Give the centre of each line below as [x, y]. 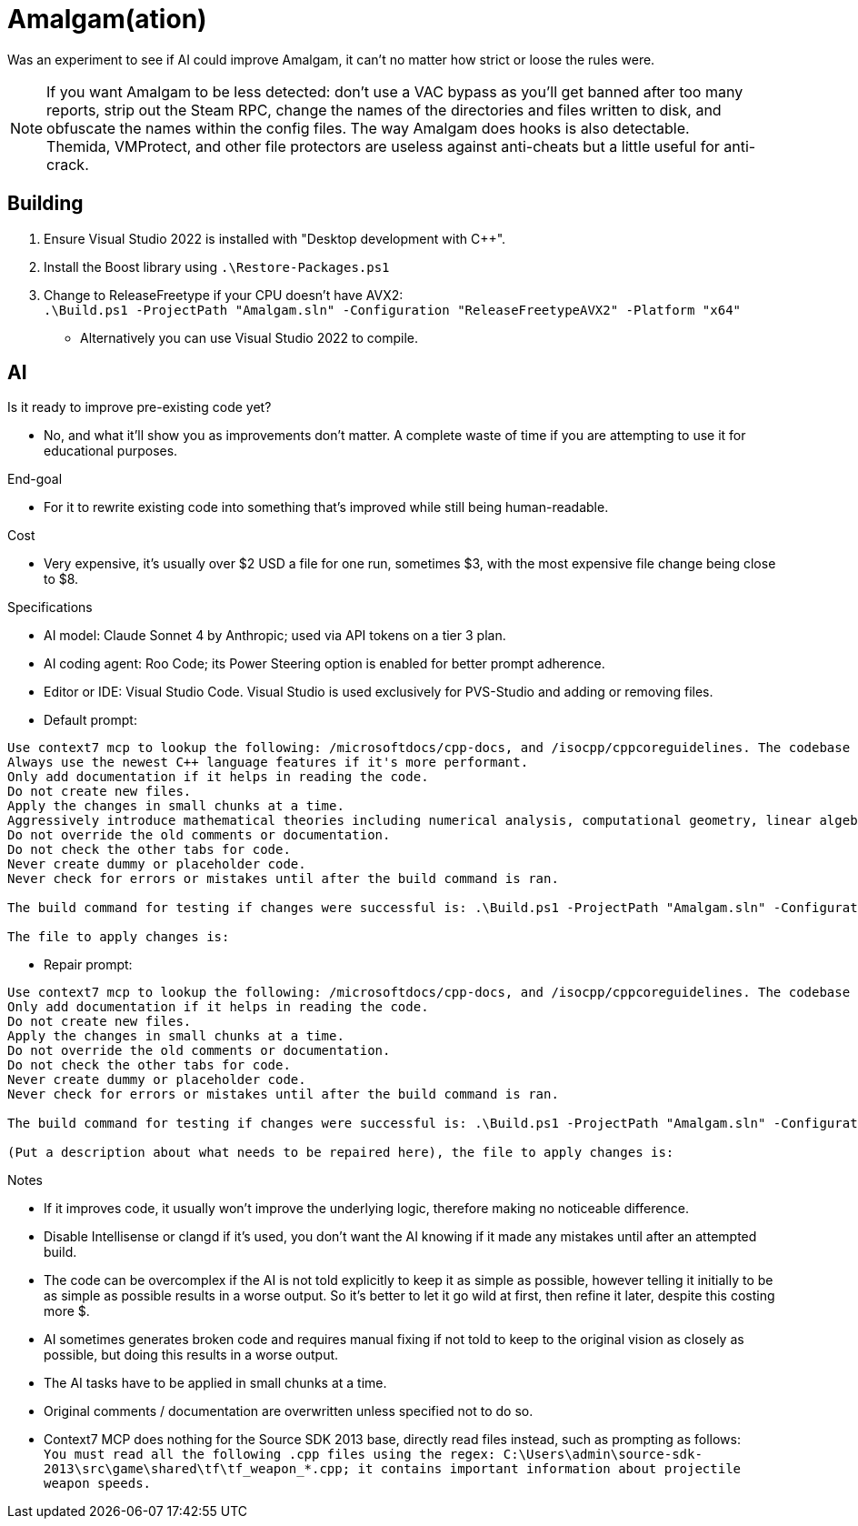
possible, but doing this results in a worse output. [191, 1355]
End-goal [35, 479]
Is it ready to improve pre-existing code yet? [140, 407]
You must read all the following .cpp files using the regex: [270, 1455]
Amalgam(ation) [107, 19]
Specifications [50, 607]
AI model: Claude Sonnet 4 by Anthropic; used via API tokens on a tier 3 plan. [275, 636]
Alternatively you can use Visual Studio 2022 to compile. [249, 337]
